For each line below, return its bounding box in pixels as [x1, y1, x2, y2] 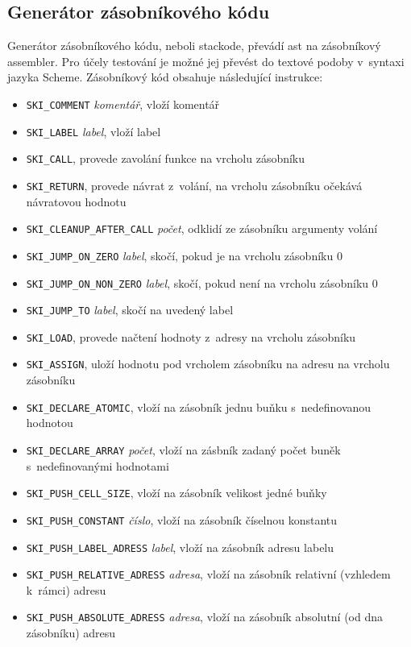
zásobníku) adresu [26, 624, 116, 641]
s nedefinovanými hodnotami [26, 457, 169, 474]
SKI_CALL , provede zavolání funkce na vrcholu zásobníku [26, 150, 305, 167]
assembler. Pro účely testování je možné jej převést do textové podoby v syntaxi [7, 52, 405, 69]
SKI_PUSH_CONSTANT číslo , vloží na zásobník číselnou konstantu [26, 511, 338, 528]
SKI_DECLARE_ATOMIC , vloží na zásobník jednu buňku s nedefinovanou [26, 398, 372, 415]
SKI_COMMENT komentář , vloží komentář [26, 95, 220, 112]
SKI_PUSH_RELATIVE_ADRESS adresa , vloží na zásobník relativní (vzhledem [26, 566, 391, 583]
